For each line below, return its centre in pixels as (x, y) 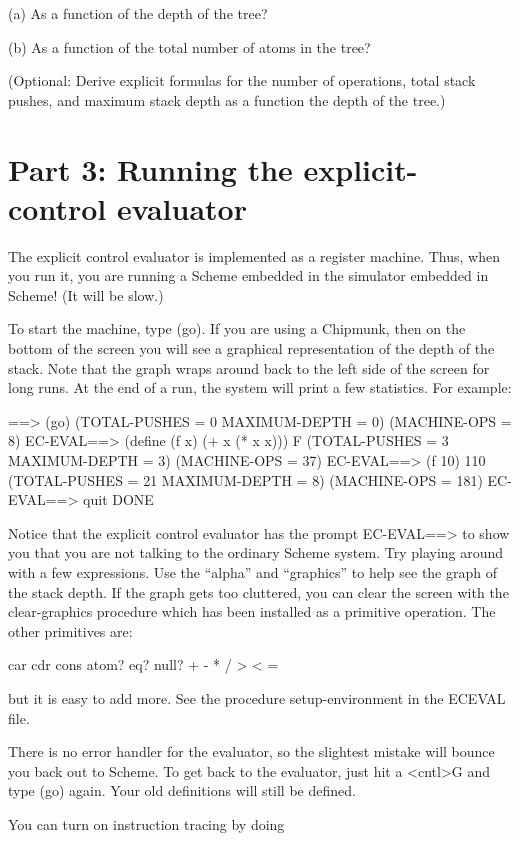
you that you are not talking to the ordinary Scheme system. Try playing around (256, 552)
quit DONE (118, 499)
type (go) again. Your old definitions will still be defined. (182, 790)
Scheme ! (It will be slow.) (86, 294)
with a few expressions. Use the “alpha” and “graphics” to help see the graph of (252, 572)
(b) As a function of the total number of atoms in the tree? (189, 46)
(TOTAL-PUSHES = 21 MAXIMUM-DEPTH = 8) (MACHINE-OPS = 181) (245, 479)
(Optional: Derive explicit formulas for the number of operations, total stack (242, 80)
